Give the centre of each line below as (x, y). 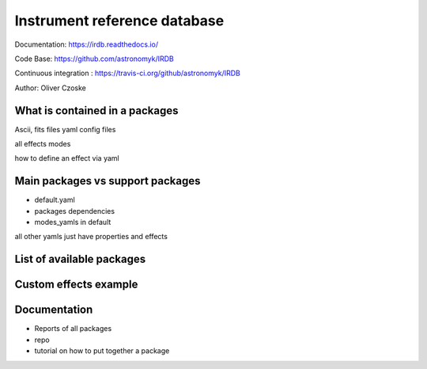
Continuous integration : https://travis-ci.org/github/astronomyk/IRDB (127, 73)
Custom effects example (76, 285)
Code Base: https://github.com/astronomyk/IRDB (94, 59)
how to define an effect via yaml (67, 158)
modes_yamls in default (73, 223)
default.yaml (55, 200)
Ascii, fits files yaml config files (65, 129)
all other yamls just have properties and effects (91, 237)
